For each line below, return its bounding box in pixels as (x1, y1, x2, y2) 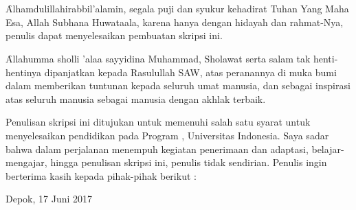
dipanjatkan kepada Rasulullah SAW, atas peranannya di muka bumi (44, 65, 337, 79)
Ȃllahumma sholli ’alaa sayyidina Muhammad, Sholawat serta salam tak (5, 51, 311, 65)
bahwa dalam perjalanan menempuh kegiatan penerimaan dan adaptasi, (5, 141, 309, 156)
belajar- (311, 141, 344, 156)
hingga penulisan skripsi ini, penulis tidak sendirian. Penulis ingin (50, 155, 327, 170)
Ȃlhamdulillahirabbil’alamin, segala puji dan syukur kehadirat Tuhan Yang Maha (5, 1, 349, 16)
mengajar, (5, 155, 47, 170)
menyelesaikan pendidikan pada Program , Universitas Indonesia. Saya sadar (5, 128, 329, 142)
